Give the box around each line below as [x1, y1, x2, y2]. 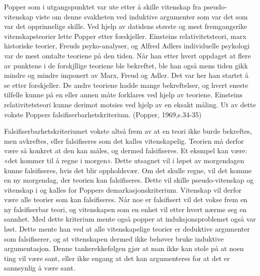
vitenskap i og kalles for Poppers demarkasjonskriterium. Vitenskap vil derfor [4, 184, 242, 195]
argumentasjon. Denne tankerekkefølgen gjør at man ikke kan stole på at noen [4, 243, 244, 254]
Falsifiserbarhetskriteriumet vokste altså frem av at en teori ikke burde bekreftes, [4, 126, 252, 136]
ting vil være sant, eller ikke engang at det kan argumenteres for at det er [4, 253, 230, 263]
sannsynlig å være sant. [4, 263, 75, 273]
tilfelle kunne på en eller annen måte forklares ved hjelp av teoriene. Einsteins [4, 89, 242, 100]
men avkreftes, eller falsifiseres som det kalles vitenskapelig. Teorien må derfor [4, 135, 244, 146]
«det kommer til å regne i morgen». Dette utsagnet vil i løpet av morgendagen [4, 155, 244, 165]
